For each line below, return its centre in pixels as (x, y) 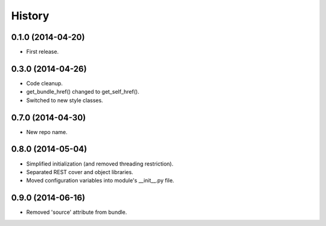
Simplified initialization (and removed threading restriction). (100, 164)
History (30, 16)
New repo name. (47, 132)
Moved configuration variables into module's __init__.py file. (100, 181)
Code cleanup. (44, 83)
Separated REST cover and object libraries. (80, 172)
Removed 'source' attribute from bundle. (77, 212)
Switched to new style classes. (65, 100)
